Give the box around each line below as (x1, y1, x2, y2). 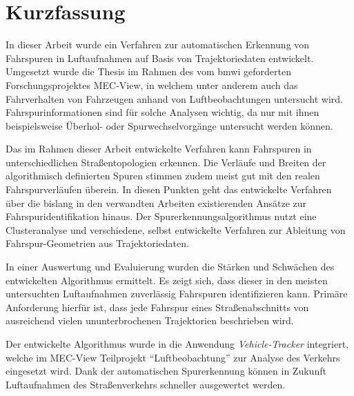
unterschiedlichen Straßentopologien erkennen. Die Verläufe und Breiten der (6, 155, 326, 169)
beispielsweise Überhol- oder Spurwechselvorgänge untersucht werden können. (6, 118, 333, 132)
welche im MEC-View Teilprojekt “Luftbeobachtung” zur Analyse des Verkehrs (6, 350, 340, 364)
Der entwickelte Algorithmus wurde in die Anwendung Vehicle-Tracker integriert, (6, 337, 349, 350)
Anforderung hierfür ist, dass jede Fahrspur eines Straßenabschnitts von (6, 299, 309, 314)
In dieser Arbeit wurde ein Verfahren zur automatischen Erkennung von (6, 37, 310, 52)
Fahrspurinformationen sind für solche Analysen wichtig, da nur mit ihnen (6, 105, 319, 119)
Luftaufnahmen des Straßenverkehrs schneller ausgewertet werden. (6, 377, 286, 391)
